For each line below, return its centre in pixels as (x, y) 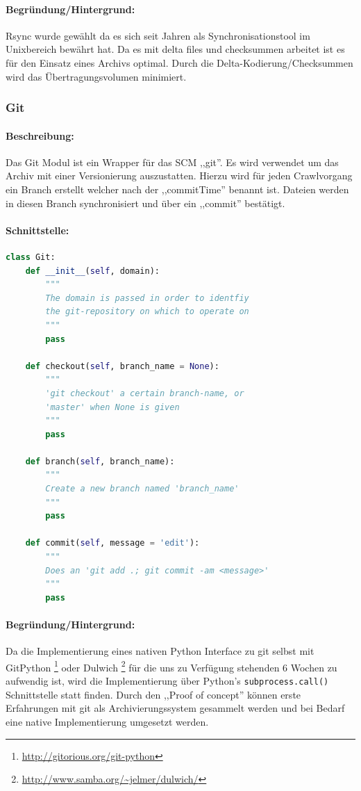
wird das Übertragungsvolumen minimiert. (96, 76)
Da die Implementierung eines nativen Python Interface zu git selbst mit (160, 651)
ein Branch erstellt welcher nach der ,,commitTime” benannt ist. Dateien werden (177, 189)
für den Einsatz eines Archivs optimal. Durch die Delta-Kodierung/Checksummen (179, 62)
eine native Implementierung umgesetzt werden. (107, 721)
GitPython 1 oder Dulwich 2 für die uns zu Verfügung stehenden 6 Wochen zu (171, 666)
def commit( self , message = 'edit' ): (112, 543)
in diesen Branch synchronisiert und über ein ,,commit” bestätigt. (145, 203)
